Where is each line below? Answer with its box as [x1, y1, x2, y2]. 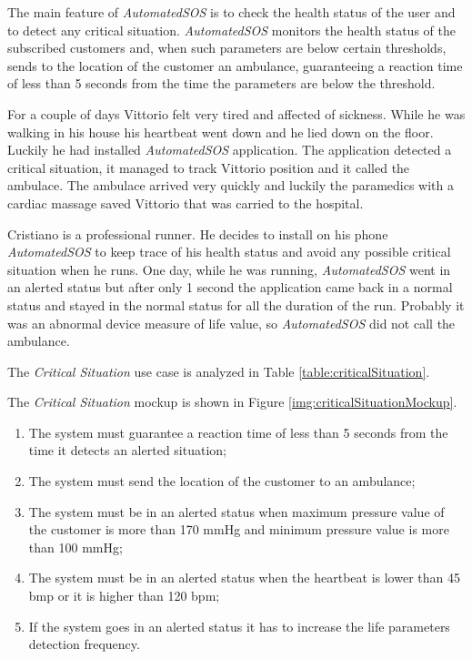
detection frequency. [28, 634, 140, 654]
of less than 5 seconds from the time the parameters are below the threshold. [7, 74, 436, 93]
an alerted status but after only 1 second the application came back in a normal [7, 278, 453, 297]
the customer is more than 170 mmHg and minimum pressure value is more [28, 520, 449, 539]
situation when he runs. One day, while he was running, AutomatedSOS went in [7, 259, 451, 279]
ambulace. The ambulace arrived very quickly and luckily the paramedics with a [7, 176, 455, 195]
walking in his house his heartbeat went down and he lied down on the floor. [7, 122, 434, 141]
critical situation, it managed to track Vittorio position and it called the [7, 157, 410, 177]
